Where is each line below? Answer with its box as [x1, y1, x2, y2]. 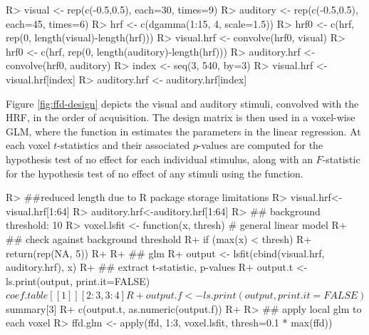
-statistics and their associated [57, 138, 190, 153]
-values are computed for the [197, 138, 323, 153]
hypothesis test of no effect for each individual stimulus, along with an [6, 151, 313, 166]
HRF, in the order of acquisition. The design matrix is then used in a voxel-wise [6, 110, 355, 125]
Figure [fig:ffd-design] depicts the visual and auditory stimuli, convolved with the [6, 96, 359, 110]
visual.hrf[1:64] [6, 203, 70, 218]
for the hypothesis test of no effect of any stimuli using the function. [6, 165, 303, 180]
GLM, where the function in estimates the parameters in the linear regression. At [6, 123, 361, 138]
